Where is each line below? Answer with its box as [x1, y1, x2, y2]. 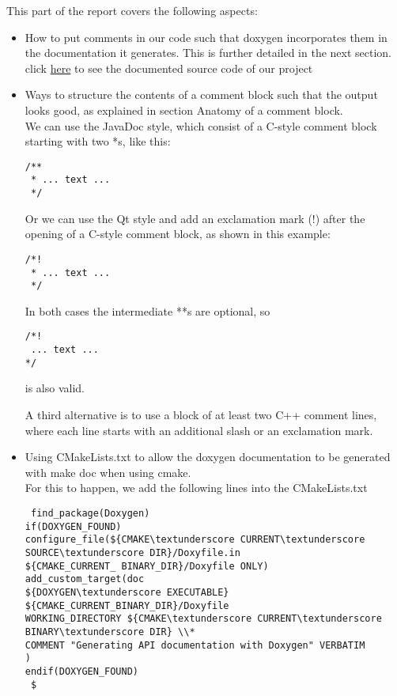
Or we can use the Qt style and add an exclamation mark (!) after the [25, 210, 365, 226]
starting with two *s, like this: [25, 133, 171, 149]
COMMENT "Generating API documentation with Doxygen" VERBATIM [25, 639, 365, 651]
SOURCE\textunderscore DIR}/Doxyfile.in [25, 547, 240, 558]
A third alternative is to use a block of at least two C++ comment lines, [25, 407, 377, 423]
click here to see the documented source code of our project [25, 59, 313, 76]
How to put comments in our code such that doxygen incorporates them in [25, 28, 388, 45]
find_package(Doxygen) [30, 508, 150, 519]
